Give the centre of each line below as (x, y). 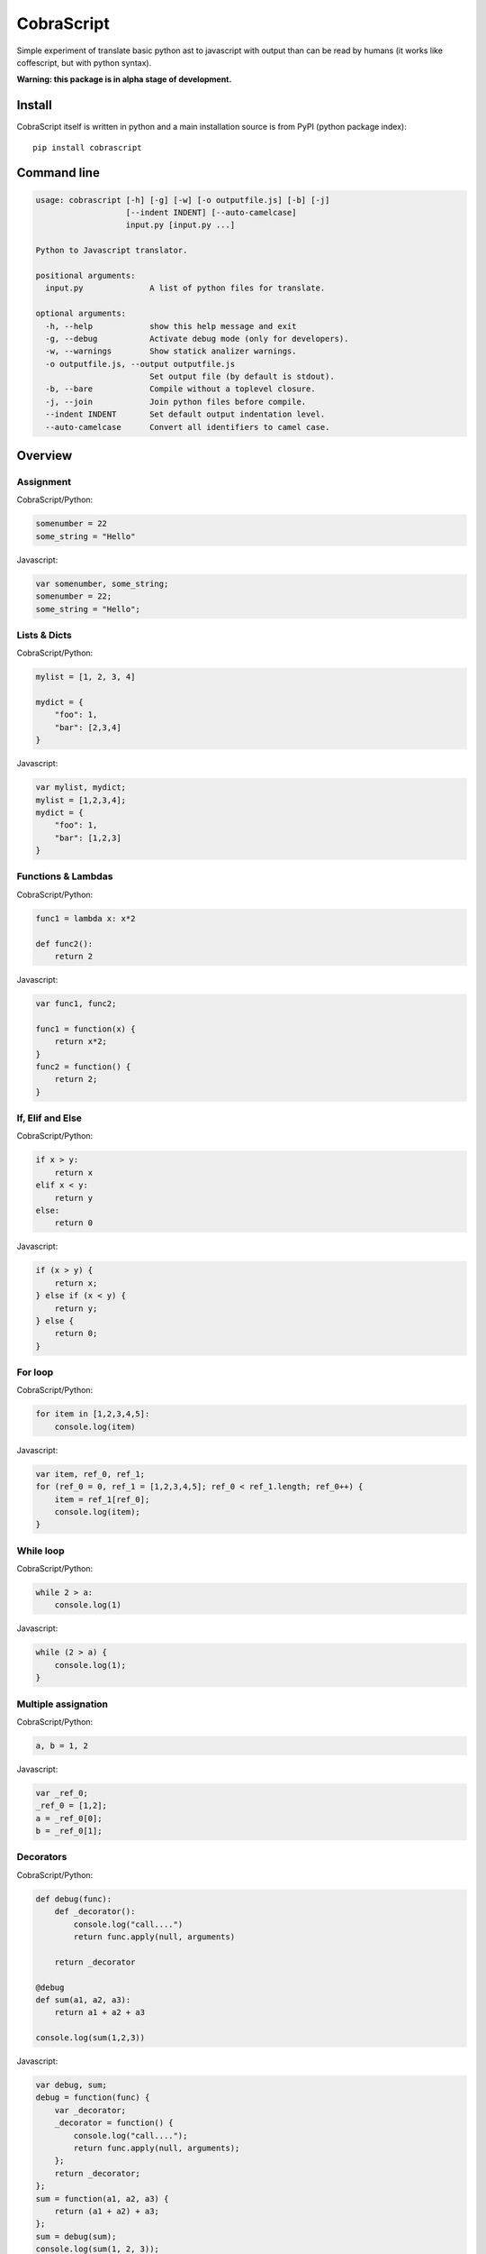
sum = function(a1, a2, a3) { (102, 2199)
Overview (45, 456)
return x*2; (81, 1042)
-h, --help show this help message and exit (171, 326)
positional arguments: (85, 275)
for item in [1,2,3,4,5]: (93, 1414)
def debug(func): (74, 1899)
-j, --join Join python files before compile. (176, 402)
